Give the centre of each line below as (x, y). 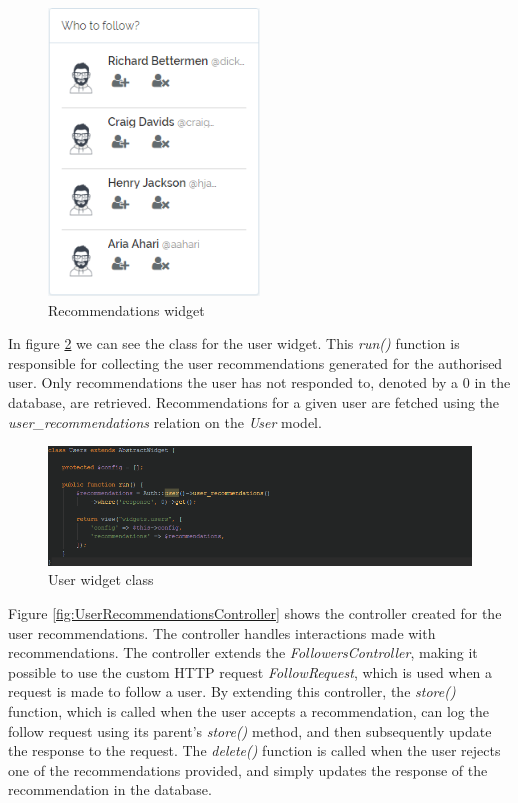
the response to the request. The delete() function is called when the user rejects (254, 750)
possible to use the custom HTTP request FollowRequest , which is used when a (250, 671)
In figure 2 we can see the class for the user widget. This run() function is (234, 343)
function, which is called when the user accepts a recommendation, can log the (248, 710)
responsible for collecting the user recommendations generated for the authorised (255, 362)
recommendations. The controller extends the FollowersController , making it (243, 652)
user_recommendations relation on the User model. (165, 421)
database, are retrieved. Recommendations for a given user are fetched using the (254, 401)
